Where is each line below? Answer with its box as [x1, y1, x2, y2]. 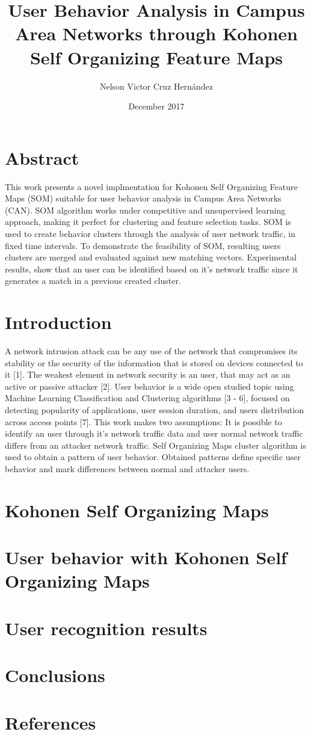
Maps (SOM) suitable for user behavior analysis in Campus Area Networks [5, 192, 282, 205]
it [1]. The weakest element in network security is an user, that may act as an [5, 368, 291, 381]
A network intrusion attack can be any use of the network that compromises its [5, 345, 298, 357]
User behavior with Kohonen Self [5, 545, 287, 570]
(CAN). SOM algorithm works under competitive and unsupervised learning [5, 203, 286, 216]
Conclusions [5, 663, 105, 687]
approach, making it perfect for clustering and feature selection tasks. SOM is [5, 215, 291, 228]
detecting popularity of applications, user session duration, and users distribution [5, 404, 304, 416]
